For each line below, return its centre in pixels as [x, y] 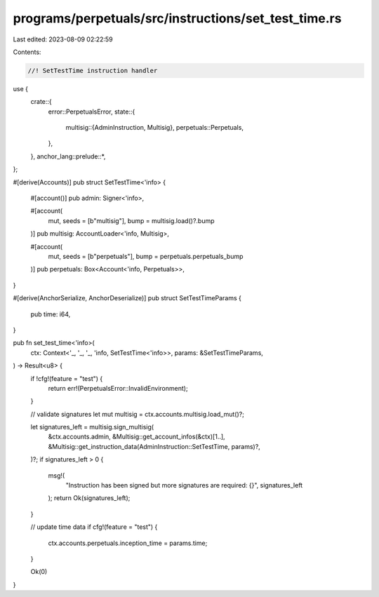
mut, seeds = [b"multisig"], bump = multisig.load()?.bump [131, 220]
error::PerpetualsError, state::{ [92, 112]
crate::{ [41, 102]
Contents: [27, 52]
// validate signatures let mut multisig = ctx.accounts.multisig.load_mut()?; [138, 414]
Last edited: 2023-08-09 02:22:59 [63, 39]
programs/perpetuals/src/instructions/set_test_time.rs [177, 18]
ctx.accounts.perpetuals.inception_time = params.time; [128, 543]
